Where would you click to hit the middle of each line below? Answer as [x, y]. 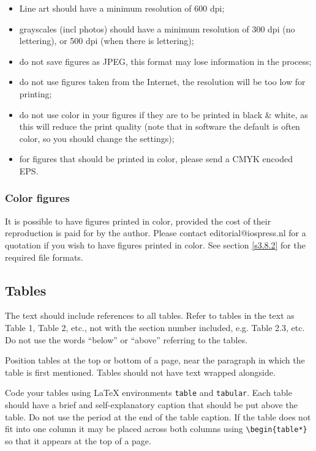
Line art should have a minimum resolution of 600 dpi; [122, 8]
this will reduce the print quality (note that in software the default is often [160, 126]
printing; [36, 93]
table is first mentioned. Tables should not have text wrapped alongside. [140, 372]
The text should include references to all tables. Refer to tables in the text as [150, 315]
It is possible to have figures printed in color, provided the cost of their [138, 221]
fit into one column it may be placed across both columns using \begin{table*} [156, 429]
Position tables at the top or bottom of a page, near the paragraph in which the [155, 360]
